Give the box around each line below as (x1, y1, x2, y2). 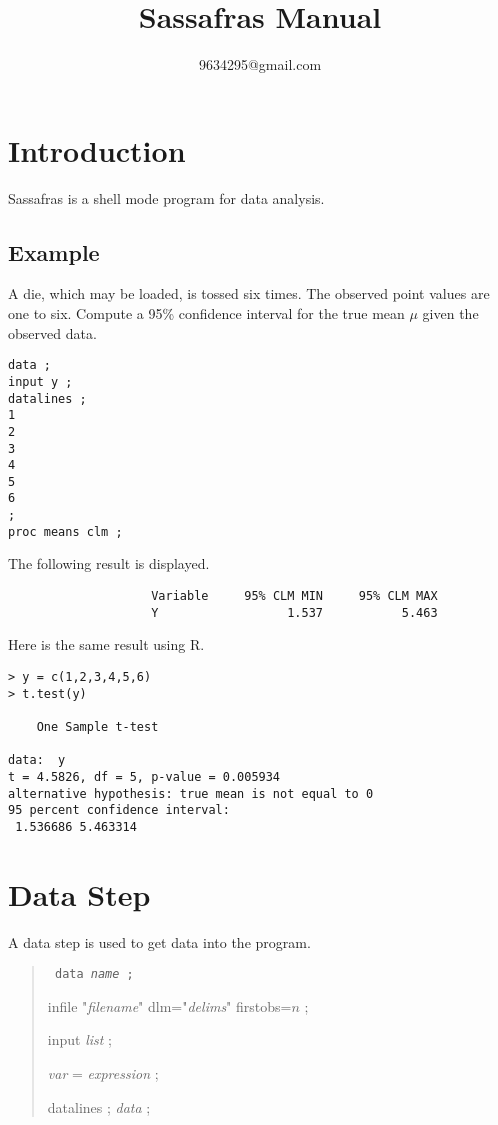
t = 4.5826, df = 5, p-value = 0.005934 (8, 769, 281, 784)
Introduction (8, 129, 186, 170)
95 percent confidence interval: (8, 803, 230, 818)
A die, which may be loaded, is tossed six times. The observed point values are (8, 283, 490, 304)
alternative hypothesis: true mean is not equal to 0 (8, 786, 374, 801)
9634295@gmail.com (198, 54, 322, 75)
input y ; (8, 374, 73, 389)
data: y (8, 753, 66, 768)
